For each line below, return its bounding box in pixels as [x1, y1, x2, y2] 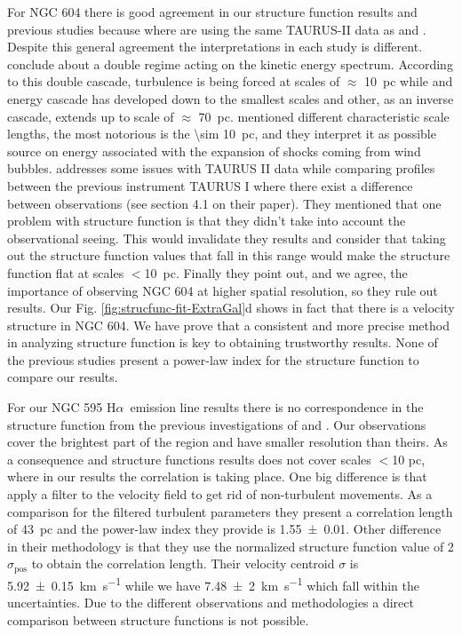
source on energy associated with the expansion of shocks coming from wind [7, 141, 421, 160]
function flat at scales [7, 263, 124, 282]
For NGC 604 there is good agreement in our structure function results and [7, 3, 418, 20]
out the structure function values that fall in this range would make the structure [7, 246, 450, 265]
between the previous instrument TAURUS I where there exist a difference [7, 176, 413, 194]
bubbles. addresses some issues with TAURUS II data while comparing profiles [7, 159, 435, 178]
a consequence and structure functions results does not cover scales [7, 449, 371, 468]
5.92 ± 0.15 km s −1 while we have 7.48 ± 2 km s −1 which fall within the [7, 573, 419, 594]
